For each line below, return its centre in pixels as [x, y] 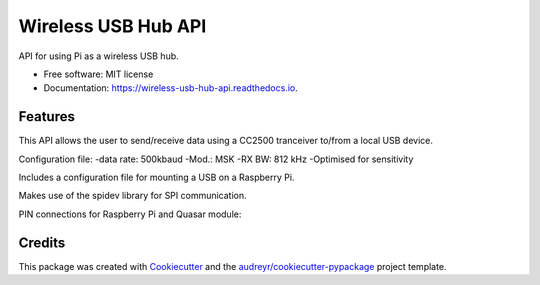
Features [46, 116]
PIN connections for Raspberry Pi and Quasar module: [130, 214]
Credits [42, 242]
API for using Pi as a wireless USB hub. [98, 56]
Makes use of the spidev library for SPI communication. [132, 196]
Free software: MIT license [98, 74]
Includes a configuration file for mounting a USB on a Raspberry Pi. [156, 177]
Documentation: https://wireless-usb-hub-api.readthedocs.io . [171, 88]
